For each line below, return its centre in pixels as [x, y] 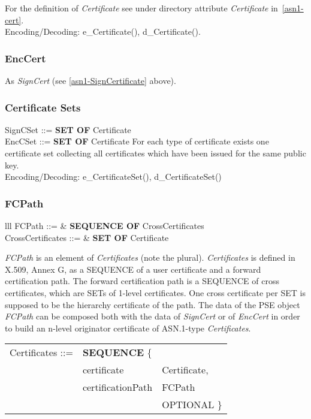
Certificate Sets [43, 107]
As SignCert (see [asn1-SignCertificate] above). [90, 80]
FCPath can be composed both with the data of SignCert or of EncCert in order [153, 316]
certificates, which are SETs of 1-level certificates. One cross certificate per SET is [155, 292]
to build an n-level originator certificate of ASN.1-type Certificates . [128, 328]
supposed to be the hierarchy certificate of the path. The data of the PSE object [153, 304]
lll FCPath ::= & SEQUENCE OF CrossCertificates [105, 225]
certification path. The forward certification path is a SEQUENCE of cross [142, 281]
